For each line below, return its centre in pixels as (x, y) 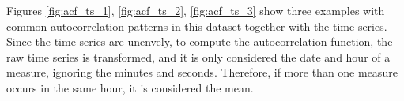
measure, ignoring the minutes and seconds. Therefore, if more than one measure (202, 72)
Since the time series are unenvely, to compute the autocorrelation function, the (200, 41)
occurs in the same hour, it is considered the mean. (130, 87)
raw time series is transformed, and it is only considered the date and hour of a (198, 56)
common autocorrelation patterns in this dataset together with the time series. (197, 26)
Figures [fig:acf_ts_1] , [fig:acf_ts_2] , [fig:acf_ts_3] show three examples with (196, 10)
